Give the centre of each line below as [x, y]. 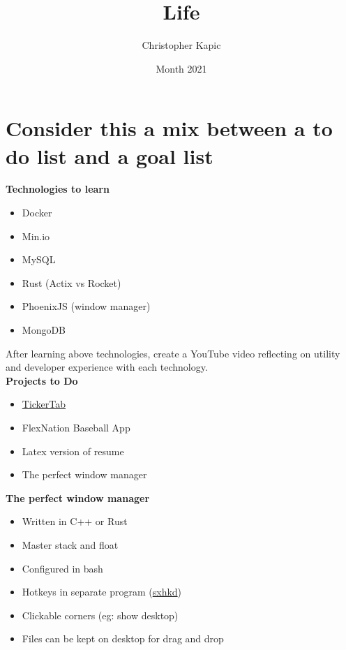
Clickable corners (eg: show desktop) [100, 615]
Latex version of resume [73, 451]
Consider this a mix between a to [169, 128]
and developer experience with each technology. [107, 367]
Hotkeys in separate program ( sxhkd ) [102, 592]
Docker [37, 213]
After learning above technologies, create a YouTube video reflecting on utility [173, 353]
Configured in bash [62, 568]
